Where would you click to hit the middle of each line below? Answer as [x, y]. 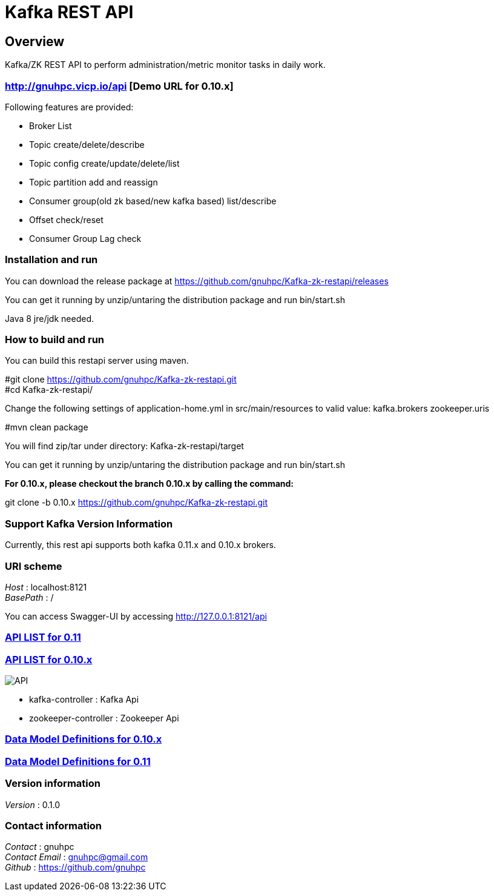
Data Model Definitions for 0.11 [78, 761]
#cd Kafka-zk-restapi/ [49, 390]
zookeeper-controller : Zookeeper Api [104, 718]
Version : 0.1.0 [33, 804]
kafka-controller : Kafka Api [84, 700]
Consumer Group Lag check [85, 238]
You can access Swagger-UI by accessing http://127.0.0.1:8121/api [136, 616]
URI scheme [34, 566]
